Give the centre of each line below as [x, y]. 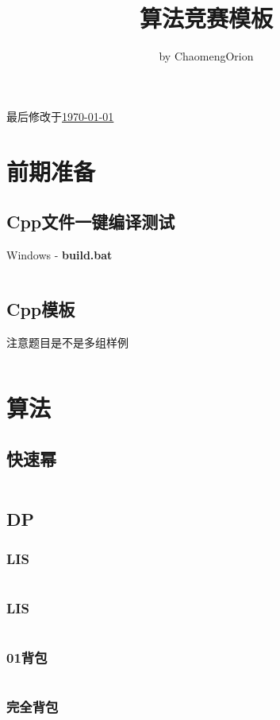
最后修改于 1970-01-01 [60, 116]
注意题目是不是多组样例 [67, 342]
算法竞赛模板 [206, 18]
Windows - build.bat [59, 254]
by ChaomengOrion [206, 56]
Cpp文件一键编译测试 [91, 222]
